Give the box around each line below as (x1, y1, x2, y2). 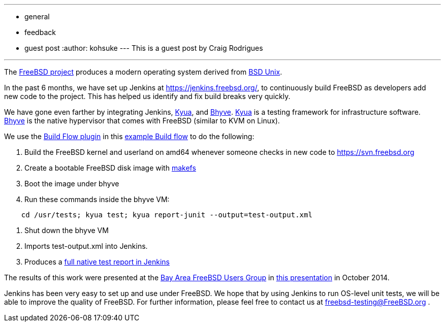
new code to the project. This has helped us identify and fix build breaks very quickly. (4, 92, 291, 101)
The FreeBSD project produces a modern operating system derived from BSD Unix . (4, 68, 282, 76)
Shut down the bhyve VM (24, 226, 109, 235)
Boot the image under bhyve (24, 179, 119, 188)
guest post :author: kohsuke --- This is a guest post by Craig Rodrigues (24, 44, 263, 52)
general (24, 12, 50, 21)
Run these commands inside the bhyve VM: (24, 195, 170, 204)
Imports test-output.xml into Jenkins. (24, 242, 148, 250)
